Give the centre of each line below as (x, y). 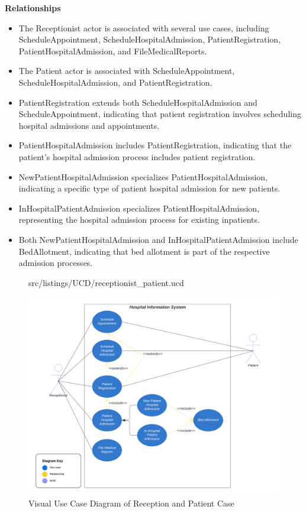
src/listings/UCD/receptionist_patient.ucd (106, 282)
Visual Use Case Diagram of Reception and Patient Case (131, 503)
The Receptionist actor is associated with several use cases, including (144, 27)
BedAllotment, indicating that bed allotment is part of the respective (144, 251)
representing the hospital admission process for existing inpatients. (139, 220)
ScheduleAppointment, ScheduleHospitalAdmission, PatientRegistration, (149, 39)
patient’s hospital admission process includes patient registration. (137, 156)
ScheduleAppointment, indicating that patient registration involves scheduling (160, 114)
